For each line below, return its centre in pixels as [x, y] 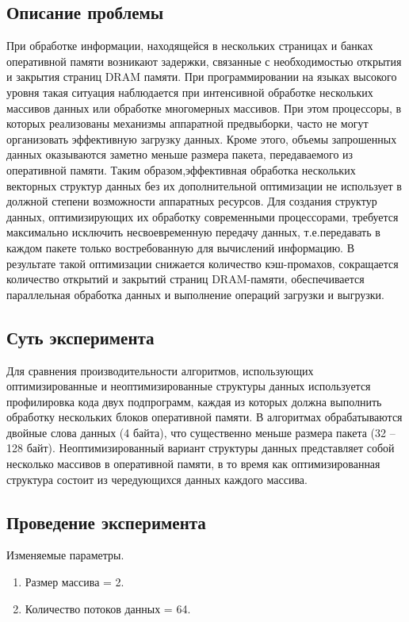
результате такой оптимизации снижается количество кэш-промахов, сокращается [203, 263]
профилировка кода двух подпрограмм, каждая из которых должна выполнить [194, 401]
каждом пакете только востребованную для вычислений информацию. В [181, 247]
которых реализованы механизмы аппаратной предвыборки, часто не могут [187, 123]
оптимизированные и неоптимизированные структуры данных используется [189, 386]
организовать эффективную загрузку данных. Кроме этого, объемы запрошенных [202, 138]
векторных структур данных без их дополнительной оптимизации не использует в [204, 185]
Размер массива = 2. [75, 582]
